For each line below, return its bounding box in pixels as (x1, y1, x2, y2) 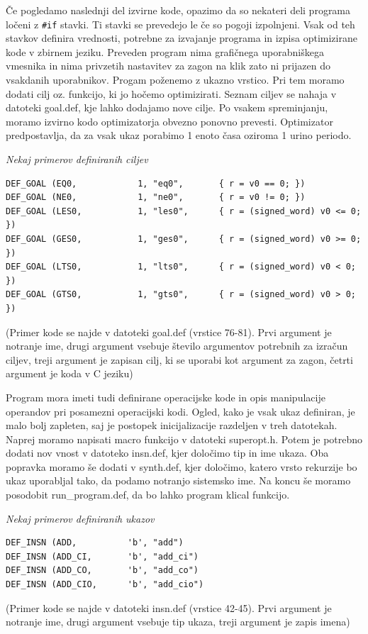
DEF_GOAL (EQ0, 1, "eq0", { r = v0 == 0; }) (6, 178, 306, 189)
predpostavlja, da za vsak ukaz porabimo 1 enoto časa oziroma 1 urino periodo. (6, 128, 352, 143)
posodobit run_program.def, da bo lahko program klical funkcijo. (6, 487, 290, 502)
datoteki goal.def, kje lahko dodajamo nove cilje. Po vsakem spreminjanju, (6, 100, 328, 115)
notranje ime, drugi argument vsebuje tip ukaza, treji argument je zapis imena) (6, 614, 350, 629)
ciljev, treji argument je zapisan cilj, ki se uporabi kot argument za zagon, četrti (6, 352, 353, 367)
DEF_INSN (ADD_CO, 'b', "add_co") (6, 565, 199, 576)
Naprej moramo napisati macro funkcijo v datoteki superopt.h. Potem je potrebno (6, 431, 363, 446)
